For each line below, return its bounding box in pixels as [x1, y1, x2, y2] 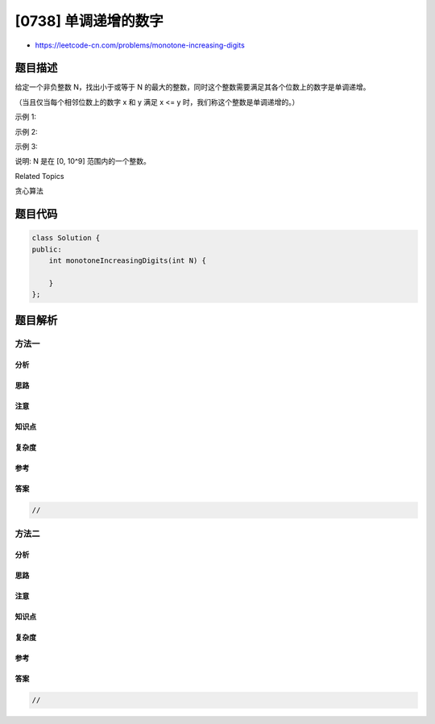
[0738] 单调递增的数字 [14, 12, 164, 30]
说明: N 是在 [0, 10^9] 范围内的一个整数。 [14, 156, 151, 166]
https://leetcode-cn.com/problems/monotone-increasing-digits [35, 40, 245, 50]
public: [31, 244, 62, 254]
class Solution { [31, 234, 101, 243]
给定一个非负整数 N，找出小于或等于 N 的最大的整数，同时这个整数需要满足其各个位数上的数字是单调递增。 [14, 82, 371, 92]
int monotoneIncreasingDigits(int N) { [48, 256, 207, 265]
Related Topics [14, 171, 64, 181]
